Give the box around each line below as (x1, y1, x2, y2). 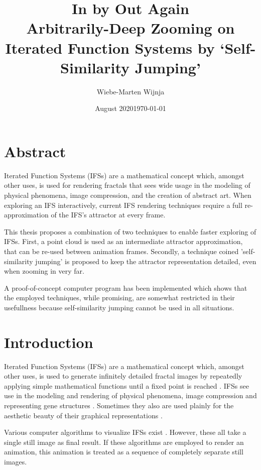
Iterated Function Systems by (5, 37, 215, 58)
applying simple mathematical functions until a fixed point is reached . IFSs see (4, 380, 249, 391)
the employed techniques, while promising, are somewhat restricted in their (4, 292, 235, 303)
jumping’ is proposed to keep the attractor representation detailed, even (35, 256, 256, 266)
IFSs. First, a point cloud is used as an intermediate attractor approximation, (4, 236, 243, 247)
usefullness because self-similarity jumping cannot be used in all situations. (4, 302, 234, 312)
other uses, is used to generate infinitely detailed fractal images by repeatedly (4, 371, 242, 381)
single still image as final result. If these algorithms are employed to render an (4, 436, 244, 447)
